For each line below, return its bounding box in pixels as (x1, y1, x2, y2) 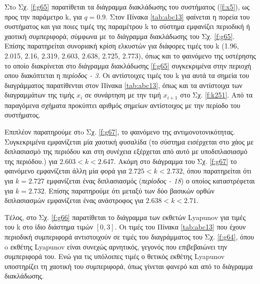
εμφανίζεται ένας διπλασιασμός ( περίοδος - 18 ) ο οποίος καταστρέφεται (46, 175, 255, 185)
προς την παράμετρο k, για (4, 11, 82, 21)
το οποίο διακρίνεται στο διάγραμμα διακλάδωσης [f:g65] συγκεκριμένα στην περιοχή (4, 60, 251, 70)
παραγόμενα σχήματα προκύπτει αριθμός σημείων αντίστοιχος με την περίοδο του (4, 99, 240, 110)
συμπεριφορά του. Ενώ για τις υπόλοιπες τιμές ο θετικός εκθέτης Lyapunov (4, 251, 225, 261)
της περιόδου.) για (4, 155, 57, 166)
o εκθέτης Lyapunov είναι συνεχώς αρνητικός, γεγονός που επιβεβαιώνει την (4, 241, 227, 251)
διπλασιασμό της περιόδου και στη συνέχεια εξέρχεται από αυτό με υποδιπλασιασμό (4, 146, 247, 156)
